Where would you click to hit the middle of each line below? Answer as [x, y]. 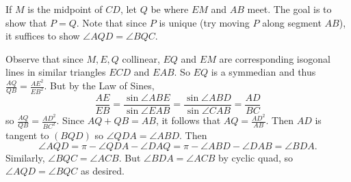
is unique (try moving [204, 22]
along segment [292, 22]
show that [26, 22]
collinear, [141, 58]
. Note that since [112, 22]
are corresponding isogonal [275, 58]
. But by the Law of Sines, [99, 86]
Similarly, [25, 157]
